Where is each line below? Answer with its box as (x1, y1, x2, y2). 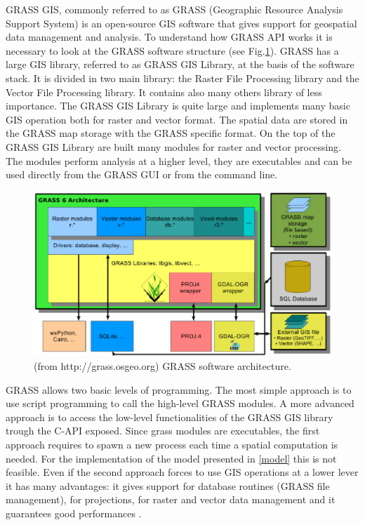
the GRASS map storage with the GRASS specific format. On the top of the (6, 126, 336, 140)
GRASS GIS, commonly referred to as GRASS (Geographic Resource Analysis (6, 2, 343, 16)
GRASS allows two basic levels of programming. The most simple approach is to (6, 382, 352, 397)
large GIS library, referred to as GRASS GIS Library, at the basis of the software (6, 57, 354, 72)
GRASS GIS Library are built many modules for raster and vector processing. (6, 139, 342, 154)
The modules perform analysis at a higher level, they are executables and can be (6, 153, 352, 168)
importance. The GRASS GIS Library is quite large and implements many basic (6, 98, 350, 113)
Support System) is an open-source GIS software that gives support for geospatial (6, 15, 357, 30)
